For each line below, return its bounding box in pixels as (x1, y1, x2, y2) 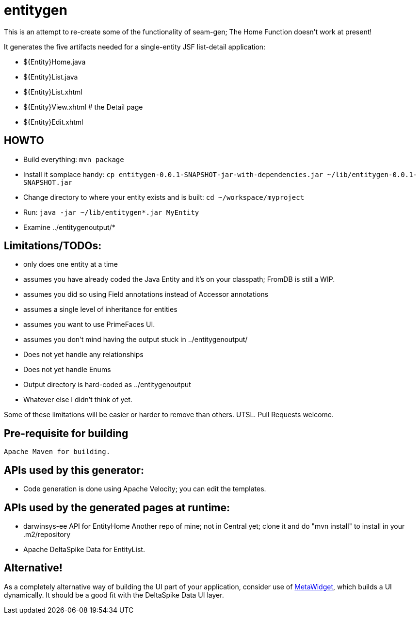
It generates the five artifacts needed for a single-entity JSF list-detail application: (4, 42, 266, 51)
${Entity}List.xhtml (23, 87, 82, 96)
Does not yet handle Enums (23, 365, 111, 374)
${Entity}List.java (23, 72, 78, 81)
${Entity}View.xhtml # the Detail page (23, 102, 143, 111)
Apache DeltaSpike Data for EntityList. (23, 545, 145, 553)
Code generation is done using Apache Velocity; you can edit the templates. (23, 485, 266, 493)
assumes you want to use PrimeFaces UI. (23, 320, 155, 329)
